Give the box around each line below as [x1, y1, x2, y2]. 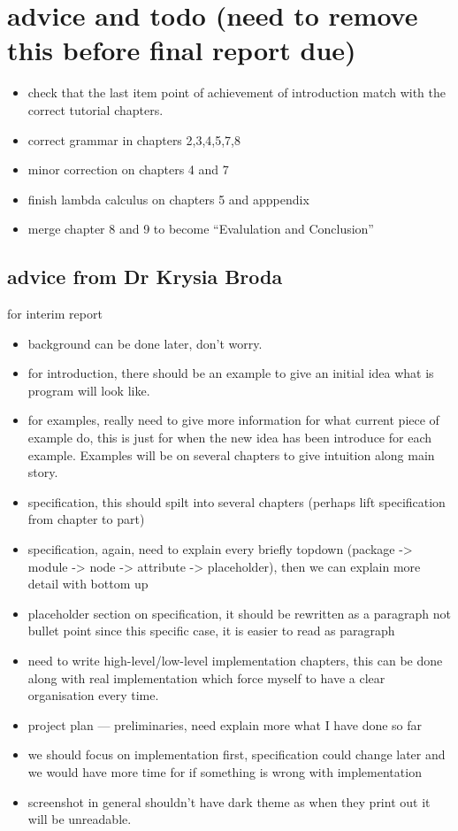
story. [27, 463, 58, 481]
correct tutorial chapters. [27, 100, 164, 119]
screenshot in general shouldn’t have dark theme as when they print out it [27, 792, 431, 811]
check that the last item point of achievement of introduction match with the [27, 83, 447, 102]
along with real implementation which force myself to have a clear [27, 668, 385, 687]
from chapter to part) [27, 510, 145, 528]
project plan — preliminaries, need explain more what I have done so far [27, 715, 423, 734]
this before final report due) [7, 32, 356, 68]
